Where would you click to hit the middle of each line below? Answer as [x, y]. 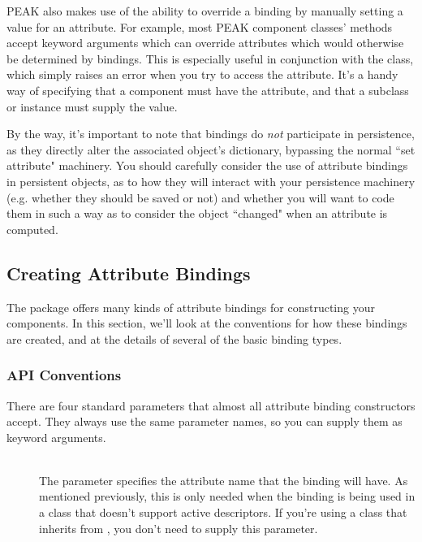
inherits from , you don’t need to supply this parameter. [179, 528]
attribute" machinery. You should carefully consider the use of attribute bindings [207, 165]
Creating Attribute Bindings [129, 273]
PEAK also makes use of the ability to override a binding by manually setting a [205, 11]
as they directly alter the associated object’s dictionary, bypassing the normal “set [211, 149]
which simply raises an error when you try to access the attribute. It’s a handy [202, 74]
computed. [32, 229]
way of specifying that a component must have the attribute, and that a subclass [208, 90]
